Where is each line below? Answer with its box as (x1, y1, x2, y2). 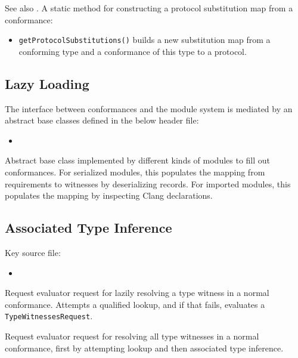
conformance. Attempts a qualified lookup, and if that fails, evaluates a (5, 298, 265, 310)
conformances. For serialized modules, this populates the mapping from (5, 166, 265, 178)
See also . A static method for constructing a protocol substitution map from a (5, 2, 293, 14)
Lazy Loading (5, 74, 89, 92)
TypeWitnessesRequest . (5, 310, 93, 322)
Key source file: (5, 246, 61, 258)
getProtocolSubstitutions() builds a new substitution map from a (18, 33, 271, 46)
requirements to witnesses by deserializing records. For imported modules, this (5, 177, 291, 190)
